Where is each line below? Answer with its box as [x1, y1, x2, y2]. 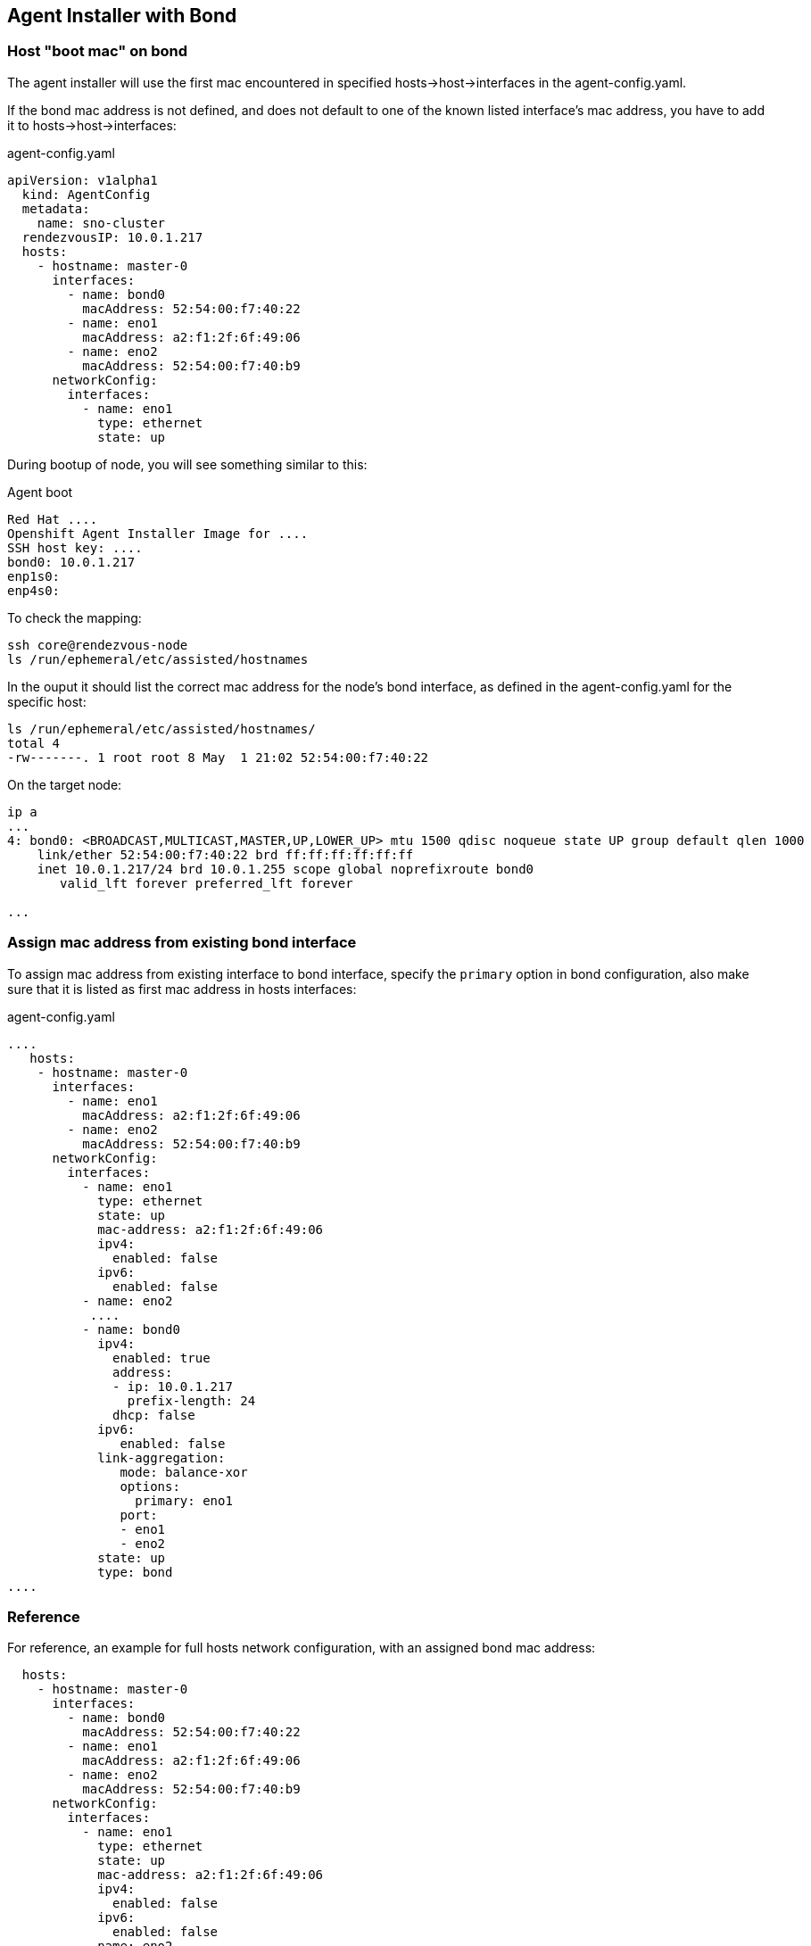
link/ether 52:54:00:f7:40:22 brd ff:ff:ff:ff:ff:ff [37, 847, 414, 862]
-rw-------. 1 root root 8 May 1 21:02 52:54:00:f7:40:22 [7, 749, 429, 765]
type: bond [97, 1564, 173, 1579]
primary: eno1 [135, 1493, 233, 1508]
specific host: [7, 693, 87, 709]
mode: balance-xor [120, 1464, 248, 1479]
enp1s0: [7, 568, 61, 584]
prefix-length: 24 [127, 1393, 256, 1408]
